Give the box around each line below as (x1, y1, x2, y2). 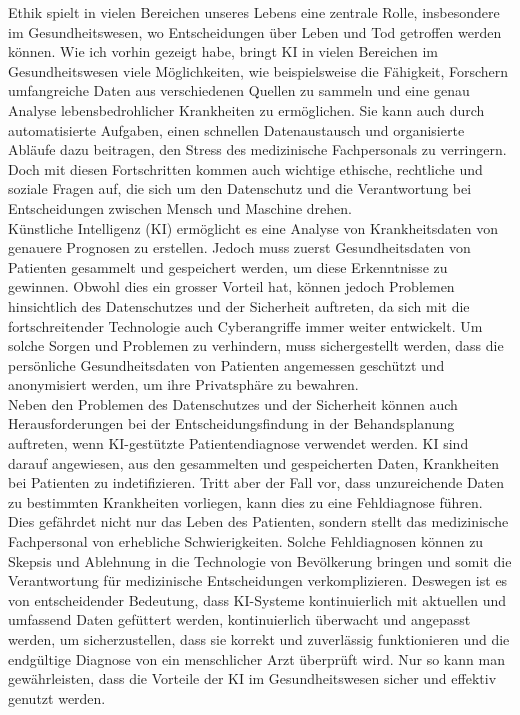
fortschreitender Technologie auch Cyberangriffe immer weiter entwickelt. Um (8, 315, 483, 336)
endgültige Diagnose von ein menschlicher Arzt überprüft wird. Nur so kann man (8, 648, 505, 669)
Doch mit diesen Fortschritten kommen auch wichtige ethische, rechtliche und (8, 158, 483, 179)
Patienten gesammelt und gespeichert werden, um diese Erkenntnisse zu (8, 256, 448, 277)
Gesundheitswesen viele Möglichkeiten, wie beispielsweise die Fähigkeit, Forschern (8, 60, 509, 81)
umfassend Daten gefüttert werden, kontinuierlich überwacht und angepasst (8, 609, 471, 630)
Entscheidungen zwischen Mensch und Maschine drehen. (8, 197, 352, 218)
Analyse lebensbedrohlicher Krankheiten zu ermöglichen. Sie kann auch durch (8, 99, 485, 120)
